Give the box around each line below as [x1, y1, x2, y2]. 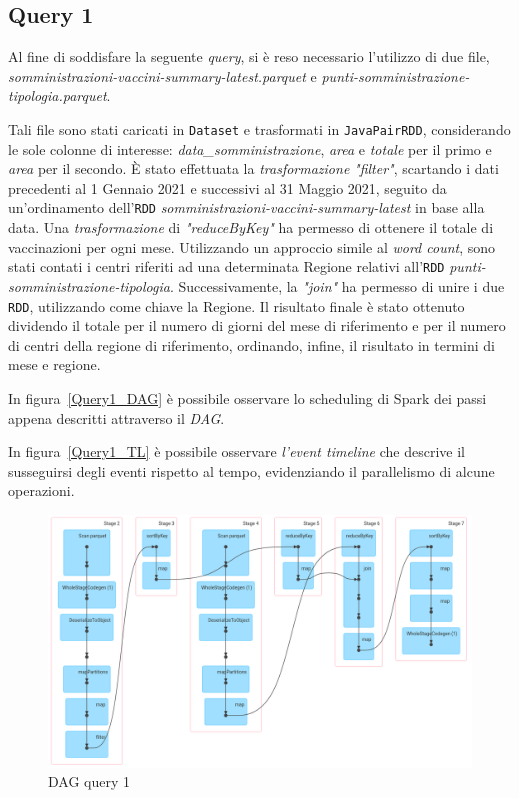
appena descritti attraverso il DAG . [8, 407, 225, 428]
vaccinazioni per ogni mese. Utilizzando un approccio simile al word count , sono [8, 236, 496, 257]
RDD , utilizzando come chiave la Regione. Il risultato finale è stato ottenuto [8, 295, 465, 316]
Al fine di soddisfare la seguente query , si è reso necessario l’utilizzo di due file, [8, 46, 490, 67]
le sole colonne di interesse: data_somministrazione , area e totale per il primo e [8, 138, 492, 159]
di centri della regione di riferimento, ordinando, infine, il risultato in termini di [8, 334, 495, 355]
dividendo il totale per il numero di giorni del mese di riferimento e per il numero [8, 315, 506, 336]
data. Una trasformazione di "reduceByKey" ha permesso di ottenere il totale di [8, 217, 494, 238]
